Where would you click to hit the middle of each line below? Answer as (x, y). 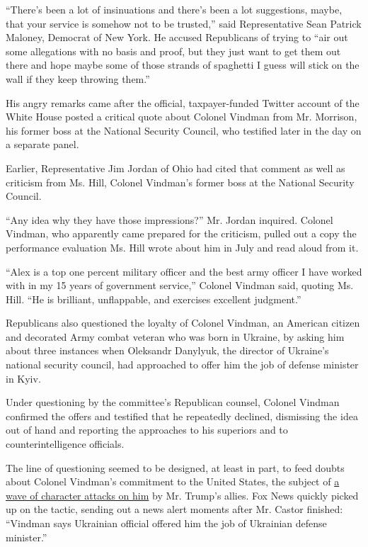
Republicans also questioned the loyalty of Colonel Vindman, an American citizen (183, 323)
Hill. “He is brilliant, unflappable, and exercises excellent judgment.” (154, 299)
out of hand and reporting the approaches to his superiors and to (147, 430)
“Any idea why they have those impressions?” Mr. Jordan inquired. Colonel (169, 219)
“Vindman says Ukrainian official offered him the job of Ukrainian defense (166, 523)
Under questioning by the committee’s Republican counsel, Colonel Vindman (173, 402)
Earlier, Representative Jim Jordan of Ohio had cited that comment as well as (176, 168)
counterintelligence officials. (65, 444)
